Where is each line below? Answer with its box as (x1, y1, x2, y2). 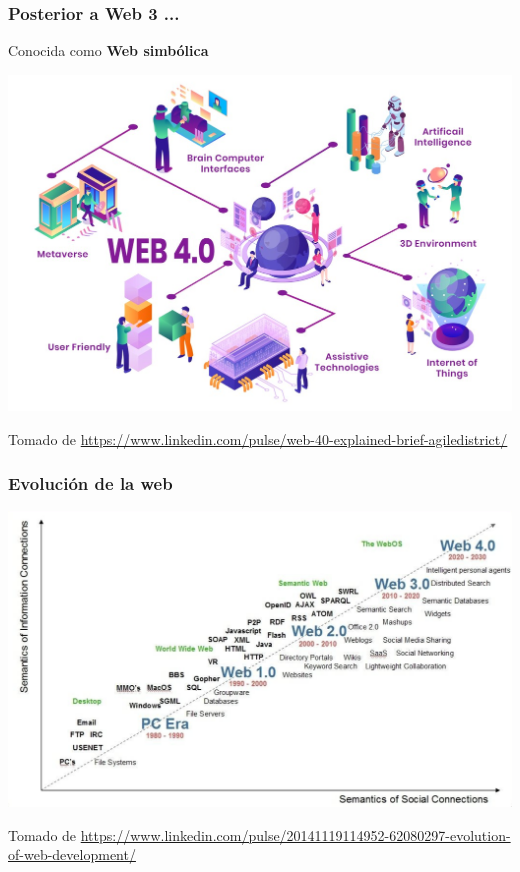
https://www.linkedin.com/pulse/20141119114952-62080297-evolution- (80, 824, 511, 845)
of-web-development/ (8, 844, 136, 865)
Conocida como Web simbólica (8, 40, 209, 61)
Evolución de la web (8, 471, 173, 496)
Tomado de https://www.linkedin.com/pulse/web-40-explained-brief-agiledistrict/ (8, 428, 508, 449)
